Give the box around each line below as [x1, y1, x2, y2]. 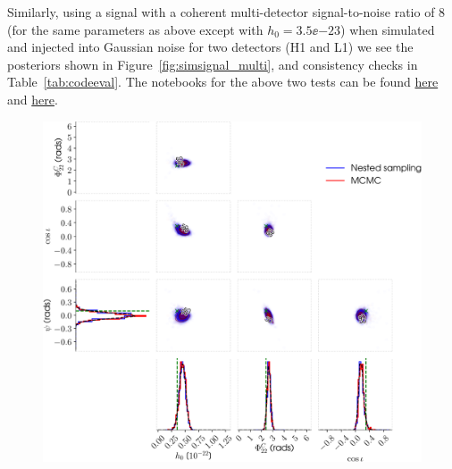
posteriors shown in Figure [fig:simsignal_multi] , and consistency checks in [7, 54, 418, 73]
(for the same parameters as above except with [7, 20, 264, 38]
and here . [7, 89, 58, 108]
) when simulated [340, 20, 435, 38]
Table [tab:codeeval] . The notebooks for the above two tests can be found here [7, 72, 439, 91]
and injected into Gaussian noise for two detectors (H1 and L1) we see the [7, 38, 414, 56]
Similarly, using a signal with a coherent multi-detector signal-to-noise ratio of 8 [7, 3, 446, 21]
